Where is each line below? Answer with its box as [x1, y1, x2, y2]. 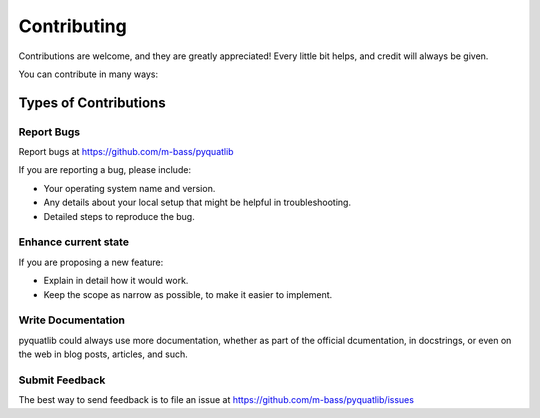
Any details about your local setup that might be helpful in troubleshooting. [43, 196, 352, 209]
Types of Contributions [18, 94, 166, 111]
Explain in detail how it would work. [43, 275, 189, 287]
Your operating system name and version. [43, 182, 216, 194]
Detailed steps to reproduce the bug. [43, 210, 195, 222]
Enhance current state [18, 235, 130, 249]
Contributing [18, 15, 127, 37]
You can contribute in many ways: [18, 68, 159, 80]
